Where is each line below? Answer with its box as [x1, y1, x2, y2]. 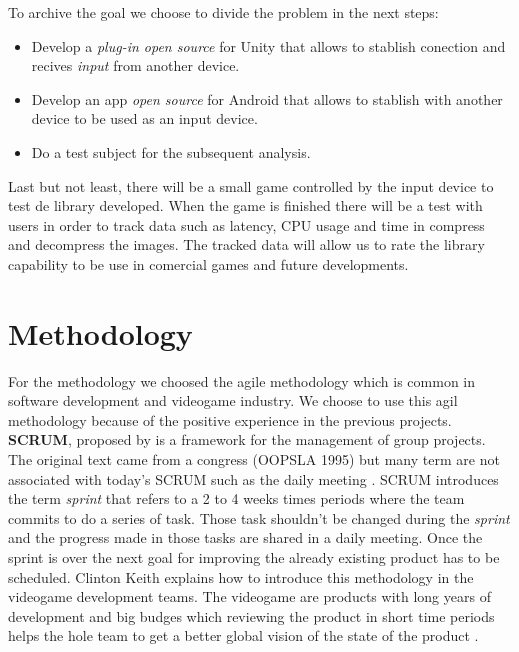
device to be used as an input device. [31, 108, 258, 129]
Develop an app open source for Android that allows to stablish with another [31, 88, 503, 109]
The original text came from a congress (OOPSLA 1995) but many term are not [8, 449, 500, 470]
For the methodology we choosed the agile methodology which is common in [8, 370, 476, 391]
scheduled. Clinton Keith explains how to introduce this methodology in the [8, 566, 474, 587]
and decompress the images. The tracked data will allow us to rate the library [8, 234, 485, 255]
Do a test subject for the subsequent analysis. [31, 141, 311, 162]
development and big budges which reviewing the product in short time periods [8, 605, 495, 626]
